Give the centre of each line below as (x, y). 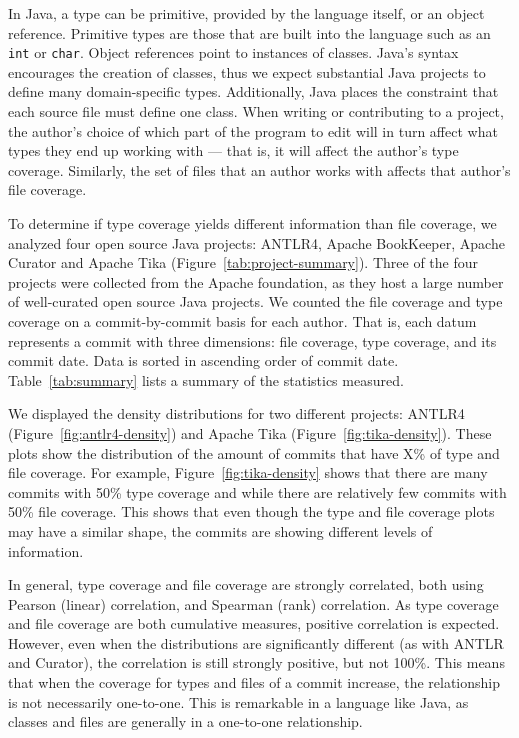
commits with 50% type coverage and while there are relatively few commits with (257, 491)
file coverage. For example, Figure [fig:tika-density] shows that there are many (248, 472)
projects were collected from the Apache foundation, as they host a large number (256, 281)
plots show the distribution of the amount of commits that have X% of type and (254, 452)
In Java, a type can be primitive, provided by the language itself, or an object (246, 13)
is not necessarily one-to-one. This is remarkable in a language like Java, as (238, 701)
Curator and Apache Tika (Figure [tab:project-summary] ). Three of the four (243, 262)
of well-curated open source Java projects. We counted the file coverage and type (255, 301)
